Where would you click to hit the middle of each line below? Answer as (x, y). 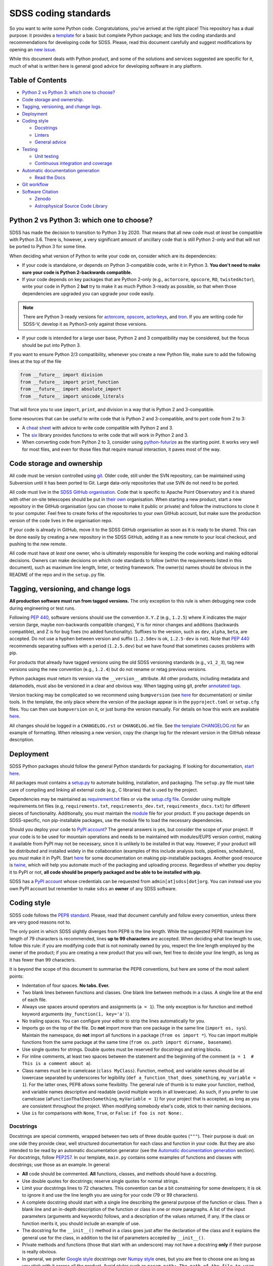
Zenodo (43, 199)
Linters (42, 135)
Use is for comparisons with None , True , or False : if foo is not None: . (103, 1113)
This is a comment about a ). (57, 1063)
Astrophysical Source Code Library (71, 206)
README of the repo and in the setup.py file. (57, 574)
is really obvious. (40, 1252)
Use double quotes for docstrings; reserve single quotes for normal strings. (101, 1181)
